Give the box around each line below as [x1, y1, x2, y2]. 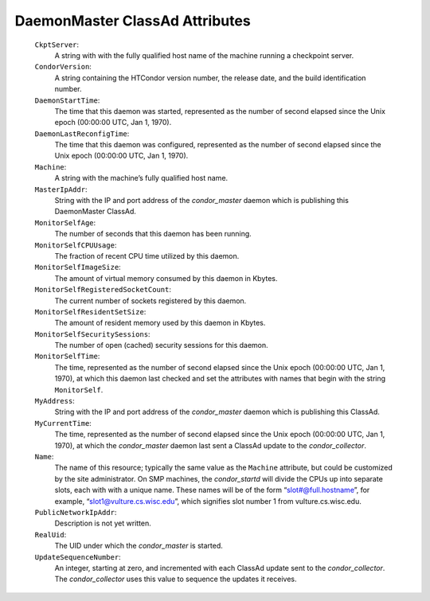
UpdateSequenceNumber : [34, 552, 121, 561]
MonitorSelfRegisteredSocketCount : [34, 285, 171, 295]
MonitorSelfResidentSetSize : [34, 306, 147, 316]
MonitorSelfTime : [34, 351, 100, 361]
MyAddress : [34, 396, 75, 406]
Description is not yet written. [54, 518, 151, 529]
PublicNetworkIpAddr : [34, 507, 117, 517]
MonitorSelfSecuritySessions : [34, 329, 150, 338]
